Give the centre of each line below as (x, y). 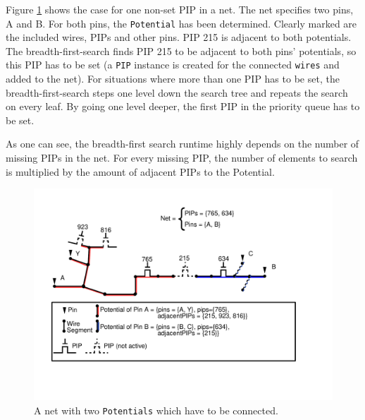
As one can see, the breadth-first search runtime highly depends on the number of (182, 144)
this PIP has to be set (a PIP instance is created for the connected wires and (173, 65)
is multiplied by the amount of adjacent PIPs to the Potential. (140, 171)
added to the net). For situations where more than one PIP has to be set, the (173, 79)
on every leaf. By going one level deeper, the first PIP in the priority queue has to (183, 106)
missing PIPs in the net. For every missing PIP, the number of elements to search (182, 158)
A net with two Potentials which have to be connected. (156, 410)
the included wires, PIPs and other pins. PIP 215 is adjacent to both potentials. (179, 37)
